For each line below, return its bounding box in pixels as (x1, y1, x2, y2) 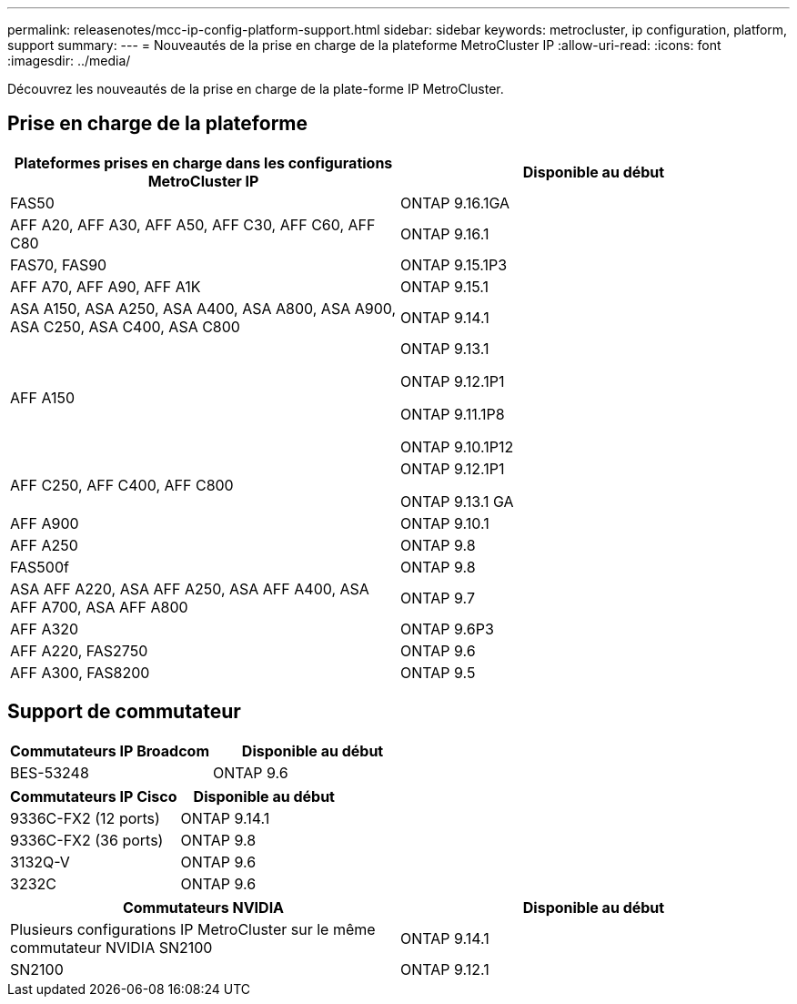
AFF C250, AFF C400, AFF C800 (10, 475, 234, 494)
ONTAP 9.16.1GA (400, 193, 509, 212)
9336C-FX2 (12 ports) (10, 808, 160, 827)
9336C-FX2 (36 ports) (10, 830, 164, 849)
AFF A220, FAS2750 (10, 641, 148, 660)
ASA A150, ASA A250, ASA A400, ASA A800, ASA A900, (10, 299, 397, 318)
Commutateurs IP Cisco (10, 786, 177, 806)
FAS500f (10, 557, 69, 576)
